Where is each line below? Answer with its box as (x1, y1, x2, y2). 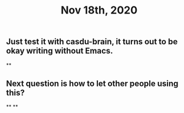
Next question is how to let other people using (6, 79, 179, 88)
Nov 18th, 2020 (61, 4, 137, 17)
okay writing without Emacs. (6, 46, 113, 56)
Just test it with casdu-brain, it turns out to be (6, 36, 178, 47)
